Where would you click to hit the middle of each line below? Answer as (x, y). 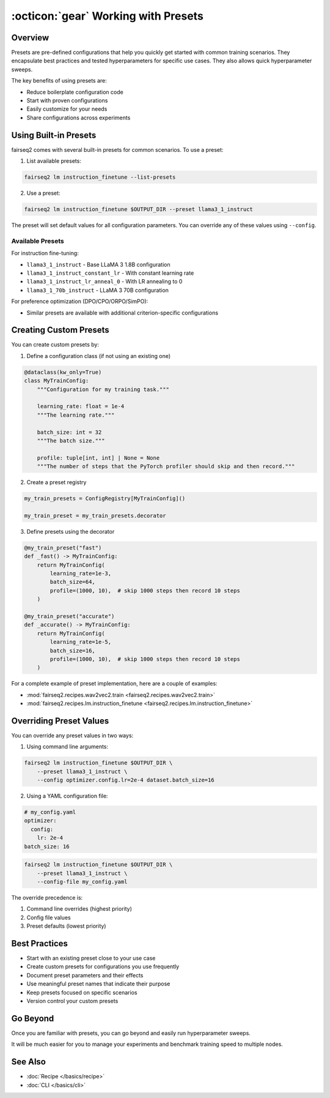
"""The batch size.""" (71, 440)
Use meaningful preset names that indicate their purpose (98, 984)
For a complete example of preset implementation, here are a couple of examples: (114, 684)
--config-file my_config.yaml (82, 882)
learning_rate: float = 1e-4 (81, 406)
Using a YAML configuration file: (67, 796)
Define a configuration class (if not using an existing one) (99, 356)
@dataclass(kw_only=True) (63, 372)
